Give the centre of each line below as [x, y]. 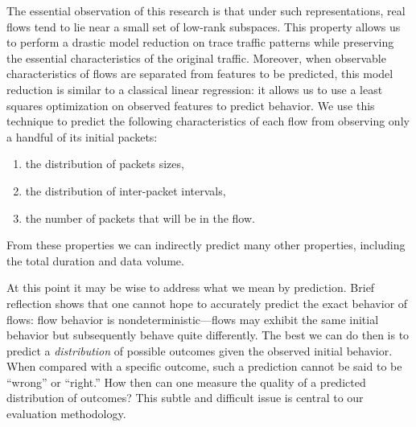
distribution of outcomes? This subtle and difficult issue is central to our [185, 398]
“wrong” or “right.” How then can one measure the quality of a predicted [186, 382]
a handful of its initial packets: [82, 136]
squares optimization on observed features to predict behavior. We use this [191, 105]
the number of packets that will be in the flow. [140, 218]
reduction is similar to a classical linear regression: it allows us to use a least [195, 89]
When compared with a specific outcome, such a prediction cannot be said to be [204, 366]
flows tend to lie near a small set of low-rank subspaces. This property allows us [204, 26]
